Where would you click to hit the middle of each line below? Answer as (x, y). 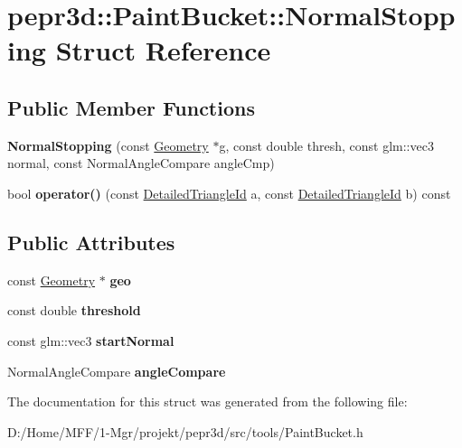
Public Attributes (91, 242)
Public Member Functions (131, 107)
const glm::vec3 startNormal (91, 340)
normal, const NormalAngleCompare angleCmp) (141, 163)
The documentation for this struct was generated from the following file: (207, 401)
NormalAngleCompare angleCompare (117, 371)
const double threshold (74, 310)
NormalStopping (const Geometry (108, 145)
